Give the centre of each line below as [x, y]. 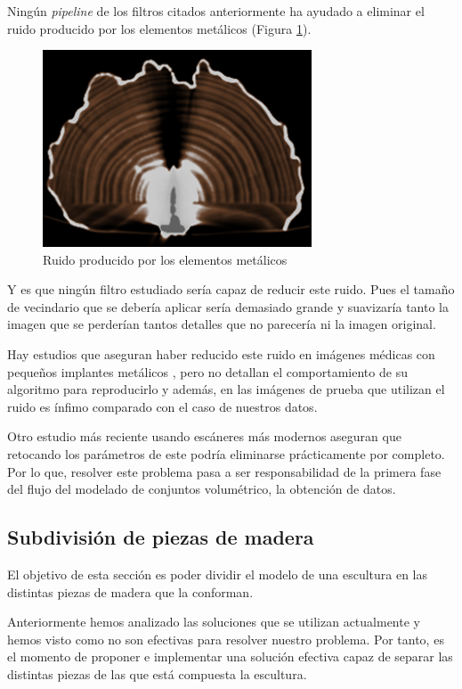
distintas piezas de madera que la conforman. [130, 591]
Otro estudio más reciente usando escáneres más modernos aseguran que [204, 436]
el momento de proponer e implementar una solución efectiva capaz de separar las [230, 656]
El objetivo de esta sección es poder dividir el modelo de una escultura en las [218, 574]
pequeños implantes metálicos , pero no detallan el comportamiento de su [207, 371]
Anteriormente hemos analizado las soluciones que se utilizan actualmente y [214, 622]
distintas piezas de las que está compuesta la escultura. [157, 673]
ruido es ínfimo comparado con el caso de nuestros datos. [162, 406]
